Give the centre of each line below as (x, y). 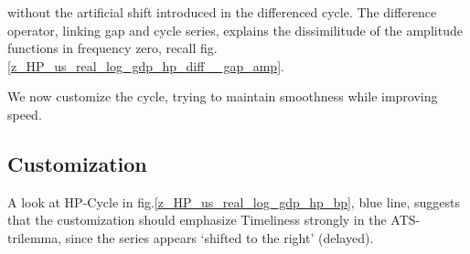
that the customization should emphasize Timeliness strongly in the (197, 220)
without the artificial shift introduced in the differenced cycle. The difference (222, 12)
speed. (25, 114)
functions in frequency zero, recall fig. (112, 48)
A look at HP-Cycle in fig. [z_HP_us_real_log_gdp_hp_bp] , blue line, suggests (234, 201)
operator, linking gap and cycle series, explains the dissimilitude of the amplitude (235, 30)
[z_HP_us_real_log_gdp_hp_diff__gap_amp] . (146, 65)
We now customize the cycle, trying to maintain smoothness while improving (223, 96)
